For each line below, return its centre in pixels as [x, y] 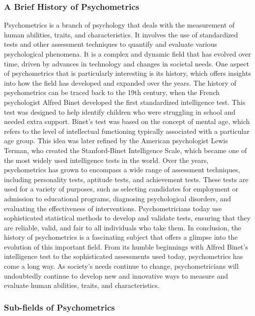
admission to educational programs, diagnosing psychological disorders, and [117, 198]
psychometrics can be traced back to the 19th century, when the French [112, 92]
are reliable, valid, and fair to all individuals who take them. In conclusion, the [123, 227]
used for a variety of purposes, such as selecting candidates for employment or [121, 189]
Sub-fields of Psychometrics [59, 307]
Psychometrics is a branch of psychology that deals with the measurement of [119, 25]
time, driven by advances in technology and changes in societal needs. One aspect [127, 63]
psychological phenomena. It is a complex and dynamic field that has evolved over [127, 54]
